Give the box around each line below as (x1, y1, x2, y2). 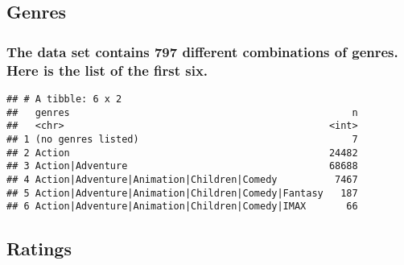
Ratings (6, 236, 72, 261)
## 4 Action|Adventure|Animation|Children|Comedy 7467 (6, 173, 358, 185)
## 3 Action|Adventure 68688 (6, 160, 358, 172)
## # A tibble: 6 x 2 (6, 93, 122, 105)
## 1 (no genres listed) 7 (6, 133, 358, 145)
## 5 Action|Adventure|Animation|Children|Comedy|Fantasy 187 (6, 187, 358, 199)
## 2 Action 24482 (6, 147, 358, 159)
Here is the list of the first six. (6, 60, 208, 80)
